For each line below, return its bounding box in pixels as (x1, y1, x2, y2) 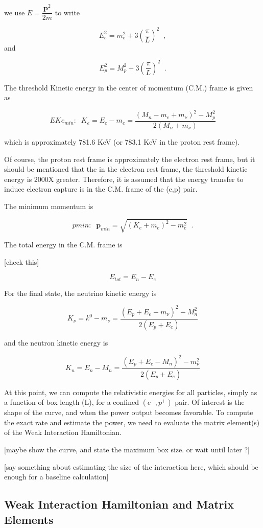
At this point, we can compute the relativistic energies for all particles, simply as (4, 386, 257, 397)
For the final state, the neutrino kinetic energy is (4, 287, 157, 298)
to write (55, 7, 80, 17)
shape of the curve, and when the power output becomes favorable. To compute (4, 407, 253, 418)
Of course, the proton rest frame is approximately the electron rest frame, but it (4, 153, 255, 164)
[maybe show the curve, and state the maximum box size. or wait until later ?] (4, 444, 250, 454)
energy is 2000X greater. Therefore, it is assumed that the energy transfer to (4, 173, 244, 184)
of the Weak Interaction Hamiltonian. (4, 427, 122, 438)
